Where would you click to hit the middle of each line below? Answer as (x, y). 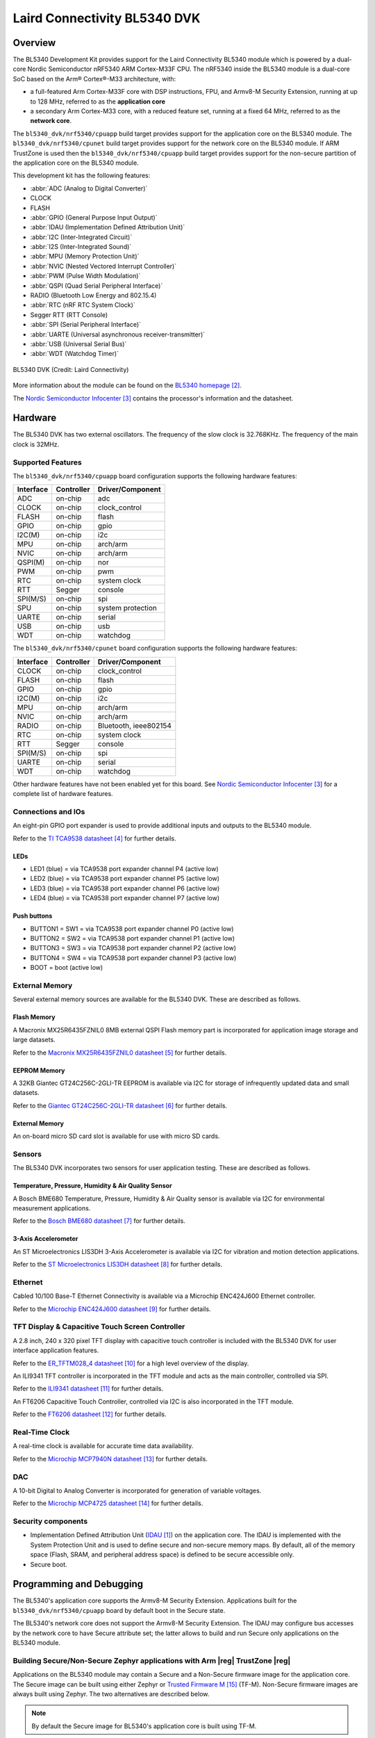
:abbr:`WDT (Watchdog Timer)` (75, 354)
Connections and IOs (49, 811)
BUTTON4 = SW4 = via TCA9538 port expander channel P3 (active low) (133, 958)
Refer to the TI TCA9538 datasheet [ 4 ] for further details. (94, 838)
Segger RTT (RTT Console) (69, 315)
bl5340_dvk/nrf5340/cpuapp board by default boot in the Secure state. (119, 1610)
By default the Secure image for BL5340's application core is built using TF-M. (144, 1726)
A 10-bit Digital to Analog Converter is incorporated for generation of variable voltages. (137, 1491)
